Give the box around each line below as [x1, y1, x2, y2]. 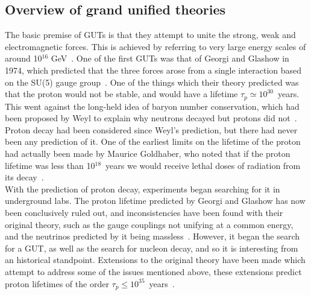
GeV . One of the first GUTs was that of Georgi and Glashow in [51, 52, 289, 65]
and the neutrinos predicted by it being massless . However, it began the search [5, 230, 300, 243]
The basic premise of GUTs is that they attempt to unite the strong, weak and [5, 28, 296, 41]
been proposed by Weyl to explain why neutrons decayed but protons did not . [5, 112, 297, 124]
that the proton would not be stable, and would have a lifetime [5, 87, 238, 100]
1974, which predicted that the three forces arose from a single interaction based [5, 63, 302, 76]
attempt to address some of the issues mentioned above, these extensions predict [5, 265, 302, 278]
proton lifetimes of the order [5, 277, 109, 290]
